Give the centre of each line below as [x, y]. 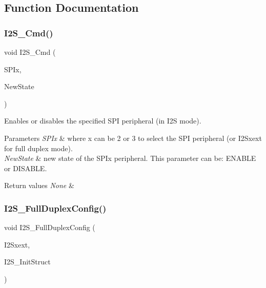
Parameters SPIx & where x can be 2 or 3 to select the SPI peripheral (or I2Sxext [133, 138]
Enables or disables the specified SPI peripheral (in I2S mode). [103, 121]
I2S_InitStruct [27, 262]
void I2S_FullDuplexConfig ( [50, 227]
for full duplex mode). [38, 148]
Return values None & [39, 185]
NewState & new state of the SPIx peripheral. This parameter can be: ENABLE [130, 158]
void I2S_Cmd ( [30, 52]
